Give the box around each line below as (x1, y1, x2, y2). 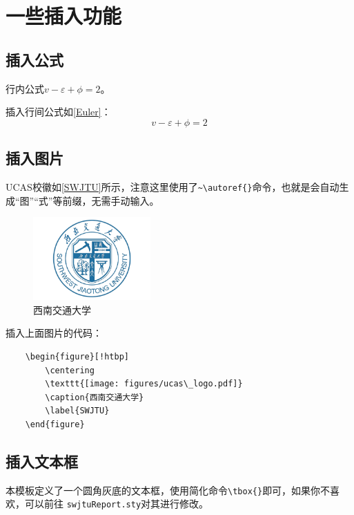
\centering (45, 365, 95, 375)
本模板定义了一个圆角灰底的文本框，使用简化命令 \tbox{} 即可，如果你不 (6, 483, 331, 497)
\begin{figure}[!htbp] (25, 352, 129, 362)
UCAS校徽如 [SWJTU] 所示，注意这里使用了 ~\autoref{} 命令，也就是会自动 (6, 179, 340, 194)
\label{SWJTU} (45, 406, 110, 416)
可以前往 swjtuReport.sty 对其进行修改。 (24, 496, 209, 511)
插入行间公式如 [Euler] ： (6, 104, 111, 119)
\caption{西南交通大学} (45, 392, 144, 402)
